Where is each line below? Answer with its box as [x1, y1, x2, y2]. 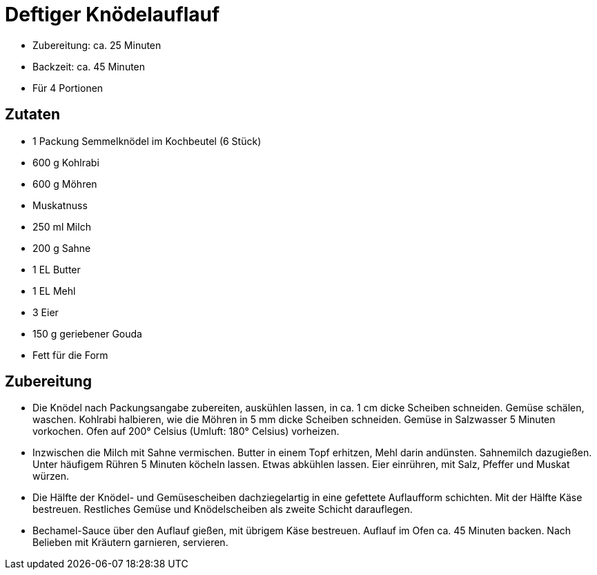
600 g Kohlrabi [32, 156, 99, 168]
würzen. [32, 470, 69, 483]
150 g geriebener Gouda [32, 327, 142, 340]
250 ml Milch [32, 220, 91, 233]
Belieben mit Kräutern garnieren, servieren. [32, 536, 228, 549]
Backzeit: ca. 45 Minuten [32, 60, 146, 72]
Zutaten [5, 106, 61, 124]
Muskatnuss [32, 199, 88, 211]
